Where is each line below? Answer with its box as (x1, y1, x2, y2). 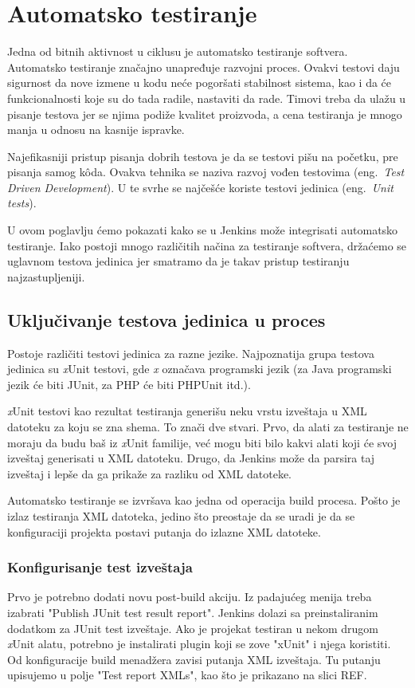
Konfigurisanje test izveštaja (7, 557, 193, 577)
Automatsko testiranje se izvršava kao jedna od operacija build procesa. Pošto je (7, 492, 401, 509)
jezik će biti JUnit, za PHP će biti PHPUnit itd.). (7, 375, 251, 392)
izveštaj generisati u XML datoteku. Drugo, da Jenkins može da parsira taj (7, 450, 375, 466)
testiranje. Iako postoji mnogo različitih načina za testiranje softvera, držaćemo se (7, 237, 407, 254)
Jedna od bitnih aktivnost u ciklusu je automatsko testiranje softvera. (7, 43, 348, 60)
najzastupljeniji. (7, 268, 85, 285)
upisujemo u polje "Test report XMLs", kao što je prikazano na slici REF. (7, 666, 367, 683)
